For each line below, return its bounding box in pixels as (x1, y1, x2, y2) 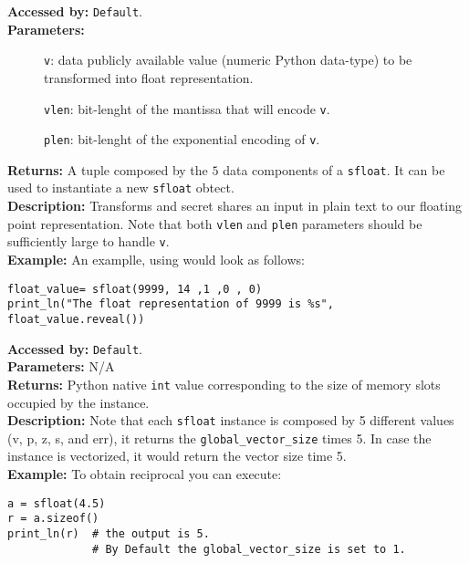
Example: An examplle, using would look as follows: (7, 250, 305, 269)
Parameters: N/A (7, 357, 115, 376)
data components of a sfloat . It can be (223, 160, 445, 179)
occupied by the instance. (7, 392, 150, 412)
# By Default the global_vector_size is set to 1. (92, 542, 406, 556)
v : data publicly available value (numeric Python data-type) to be (44, 50, 412, 69)
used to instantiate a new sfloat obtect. (7, 178, 234, 197)
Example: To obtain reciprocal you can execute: (7, 464, 282, 483)
